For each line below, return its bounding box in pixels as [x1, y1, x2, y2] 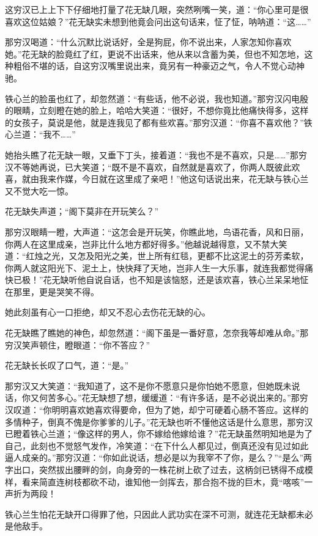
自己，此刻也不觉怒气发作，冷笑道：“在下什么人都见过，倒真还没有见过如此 [5, 439, 309, 452]
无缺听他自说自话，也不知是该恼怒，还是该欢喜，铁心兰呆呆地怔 [51, 273, 309, 286]
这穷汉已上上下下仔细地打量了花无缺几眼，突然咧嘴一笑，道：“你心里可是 [5, 3, 300, 15]
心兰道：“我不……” [5, 128, 76, 141]
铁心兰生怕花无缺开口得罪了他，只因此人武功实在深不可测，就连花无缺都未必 [5, 507, 313, 520]
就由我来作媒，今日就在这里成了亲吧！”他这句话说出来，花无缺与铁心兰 [21, 172, 309, 185]
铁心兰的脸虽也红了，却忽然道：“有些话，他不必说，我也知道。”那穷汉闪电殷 [5, 92, 309, 105]
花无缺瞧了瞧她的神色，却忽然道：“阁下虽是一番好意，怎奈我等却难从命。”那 [5, 326, 309, 339]
